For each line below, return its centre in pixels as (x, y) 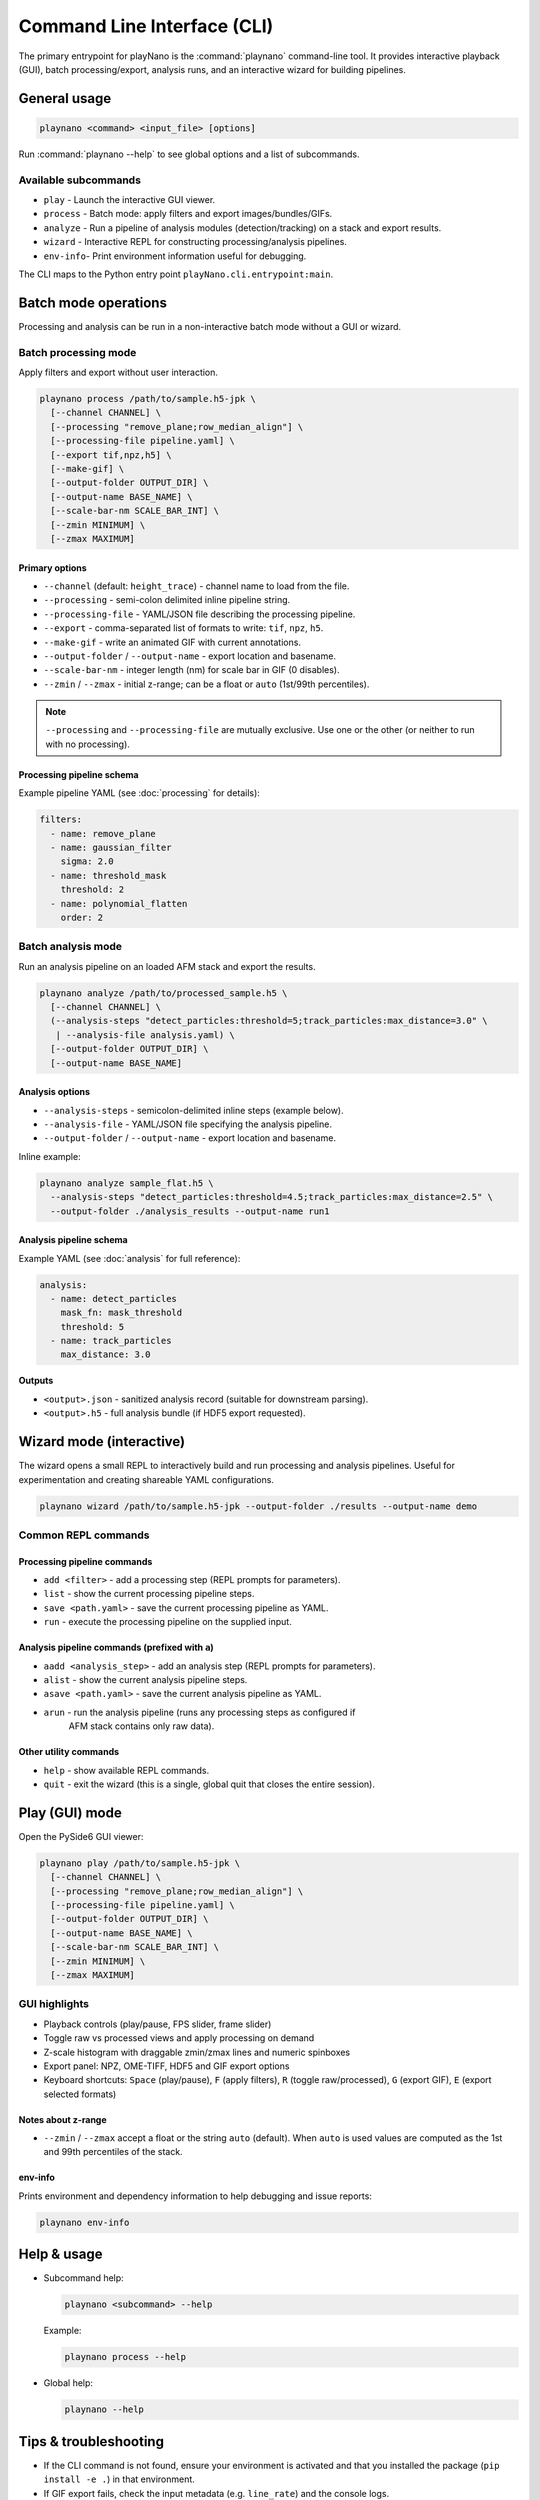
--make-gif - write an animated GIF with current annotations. (172, 642)
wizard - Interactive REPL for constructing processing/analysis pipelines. (195, 242)
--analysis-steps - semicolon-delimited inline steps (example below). (193, 1110)
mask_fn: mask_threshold (121, 1313)
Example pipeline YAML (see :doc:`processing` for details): (139, 793)
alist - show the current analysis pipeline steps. (145, 1680)
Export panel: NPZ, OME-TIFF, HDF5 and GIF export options (166, 2066)
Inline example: (49, 1156)
